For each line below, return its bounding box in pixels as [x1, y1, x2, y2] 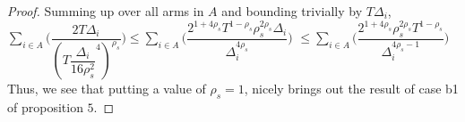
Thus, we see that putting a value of [7, 79, 206, 98]
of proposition [7, 98, 83, 117]
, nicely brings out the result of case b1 [244, 79, 459, 98]
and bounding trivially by [221, 2, 363, 20]
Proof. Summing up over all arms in [7, 2, 204, 20]
